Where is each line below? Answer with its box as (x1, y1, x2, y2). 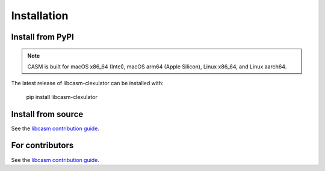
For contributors (11, 140, 74, 151)
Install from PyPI (11, 32, 75, 42)
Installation (11, 9, 69, 22)
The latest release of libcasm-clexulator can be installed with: (11, 80, 164, 87)
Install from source (11, 109, 84, 119)
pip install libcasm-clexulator (26, 93, 97, 100)
